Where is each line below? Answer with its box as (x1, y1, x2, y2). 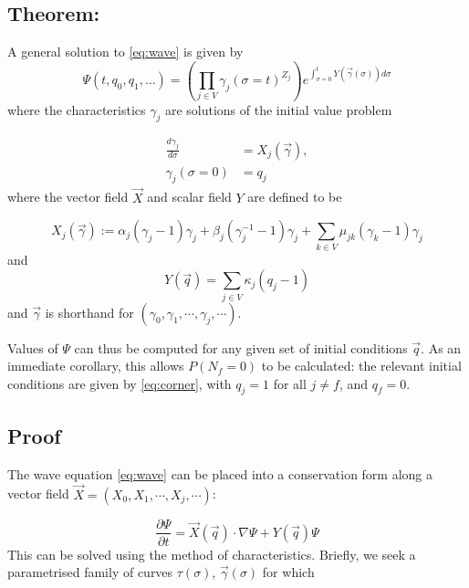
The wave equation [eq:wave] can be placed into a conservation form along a (7, 464, 433, 483)
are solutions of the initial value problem (164, 100, 392, 119)
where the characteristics (7, 100, 146, 119)
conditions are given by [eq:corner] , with (7, 373, 232, 393)
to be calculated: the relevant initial (261, 356, 462, 375)
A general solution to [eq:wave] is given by (7, 42, 244, 61)
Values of (7, 338, 58, 357)
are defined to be (247, 187, 342, 206)
